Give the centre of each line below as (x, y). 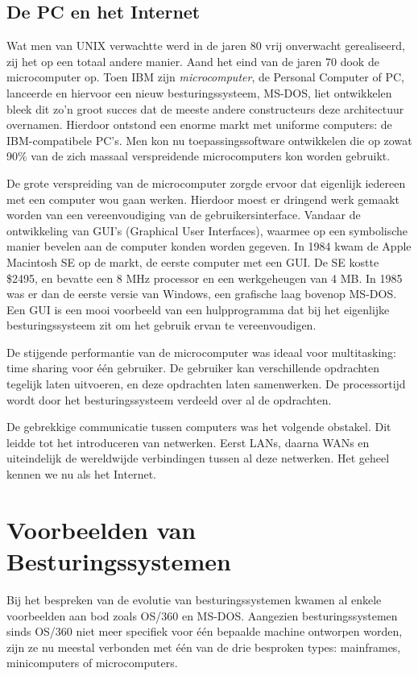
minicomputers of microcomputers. (92, 663)
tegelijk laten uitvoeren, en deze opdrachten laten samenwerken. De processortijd (206, 384)
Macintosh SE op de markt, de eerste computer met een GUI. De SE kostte (193, 261)
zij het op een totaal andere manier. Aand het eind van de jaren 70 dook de (193, 61)
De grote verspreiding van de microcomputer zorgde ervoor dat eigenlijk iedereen (206, 182)
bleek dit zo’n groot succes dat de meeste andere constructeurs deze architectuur (205, 108)
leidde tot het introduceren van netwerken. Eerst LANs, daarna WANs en (188, 442)
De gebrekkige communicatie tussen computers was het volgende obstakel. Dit (199, 427)
